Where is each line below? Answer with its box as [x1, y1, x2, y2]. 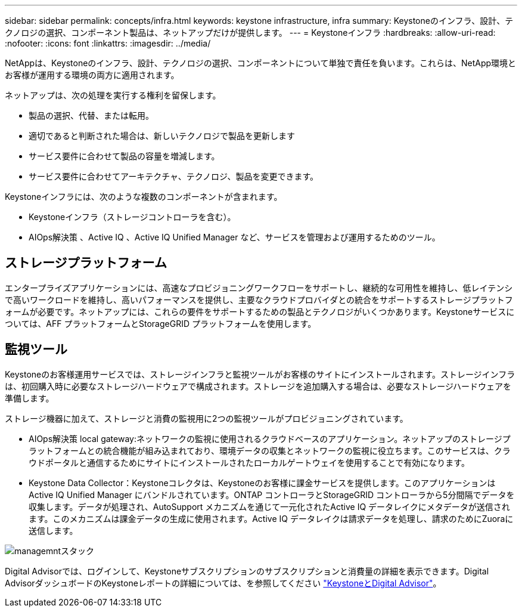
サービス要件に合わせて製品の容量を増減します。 [29, 151, 220, 161]
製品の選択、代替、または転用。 [29, 110, 154, 120]
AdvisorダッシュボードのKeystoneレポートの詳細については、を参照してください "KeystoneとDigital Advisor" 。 [5, 577, 442, 588]
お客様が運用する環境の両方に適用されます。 [5, 70, 179, 80]
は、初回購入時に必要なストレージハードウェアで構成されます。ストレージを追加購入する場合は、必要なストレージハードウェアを [5, 381, 512, 391]
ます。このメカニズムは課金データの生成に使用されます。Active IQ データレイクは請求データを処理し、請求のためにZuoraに [29, 513, 514, 524]
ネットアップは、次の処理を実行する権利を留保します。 [5, 90, 221, 100]
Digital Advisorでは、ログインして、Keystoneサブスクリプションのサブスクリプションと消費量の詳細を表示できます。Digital [5, 565, 489, 576]
